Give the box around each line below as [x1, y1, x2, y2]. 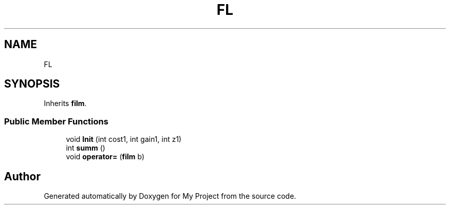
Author [4, 170, 41, 183]
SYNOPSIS [4, 77, 60, 91]
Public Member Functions [4, 116, 108, 127]
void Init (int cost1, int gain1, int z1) [66, 135, 182, 144]
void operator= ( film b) [66, 152, 145, 161]
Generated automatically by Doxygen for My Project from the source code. [44, 192, 296, 201]
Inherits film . [44, 99, 87, 108]
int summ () [66, 143, 105, 153]
